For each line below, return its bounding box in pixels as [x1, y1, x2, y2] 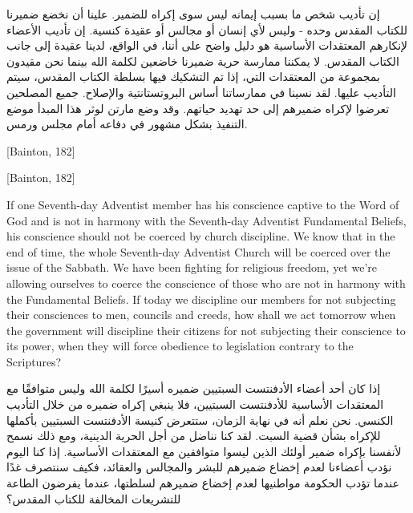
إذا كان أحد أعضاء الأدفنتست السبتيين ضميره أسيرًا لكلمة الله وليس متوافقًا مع [6, 380, 381, 397]
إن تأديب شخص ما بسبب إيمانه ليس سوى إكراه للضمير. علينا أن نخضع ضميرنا [6, 6, 380, 22]
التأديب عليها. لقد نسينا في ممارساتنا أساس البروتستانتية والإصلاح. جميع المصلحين [6, 83, 396, 100]
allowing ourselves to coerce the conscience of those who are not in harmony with [6, 274, 406, 291]
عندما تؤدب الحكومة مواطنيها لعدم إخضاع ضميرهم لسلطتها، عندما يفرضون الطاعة [6, 475, 399, 491]
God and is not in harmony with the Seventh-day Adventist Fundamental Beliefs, [6, 212, 407, 228]
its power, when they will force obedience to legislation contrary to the [6, 337, 354, 354]
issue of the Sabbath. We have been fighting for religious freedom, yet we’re [6, 259, 377, 276]
